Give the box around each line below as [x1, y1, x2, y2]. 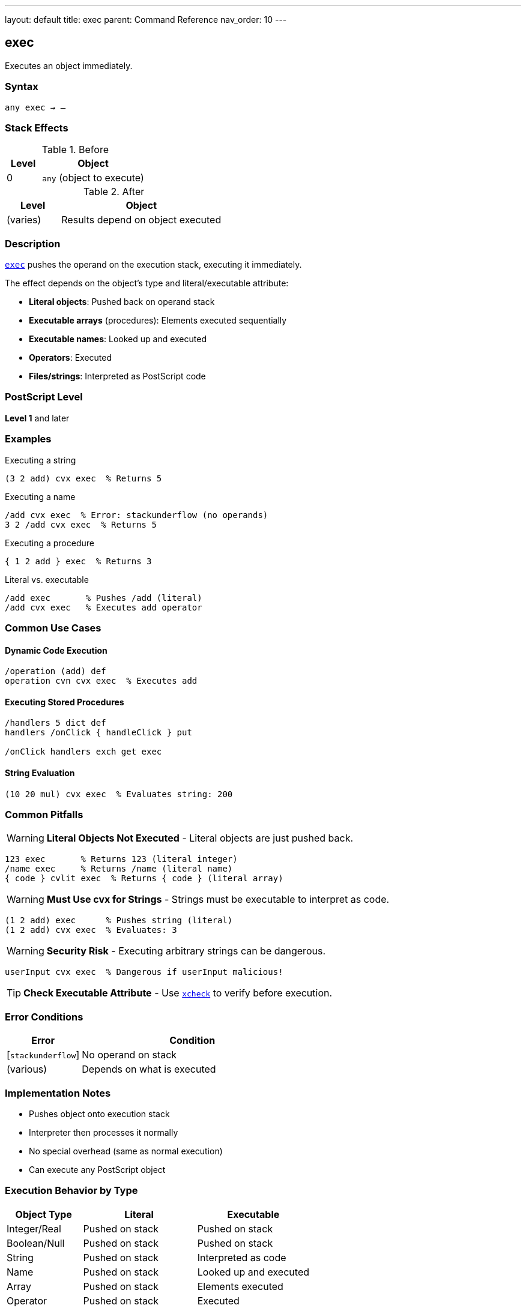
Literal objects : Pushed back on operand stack [29, 297, 215, 307]
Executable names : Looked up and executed [29, 334, 207, 345]
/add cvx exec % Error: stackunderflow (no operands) [5, 510, 268, 520]
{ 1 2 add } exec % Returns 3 [5, 556, 152, 566]
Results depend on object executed [61, 214, 222, 226]
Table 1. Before [41, 143, 109, 156]
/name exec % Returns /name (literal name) [5, 864, 233, 874]
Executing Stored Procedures [5, 696, 124, 707]
